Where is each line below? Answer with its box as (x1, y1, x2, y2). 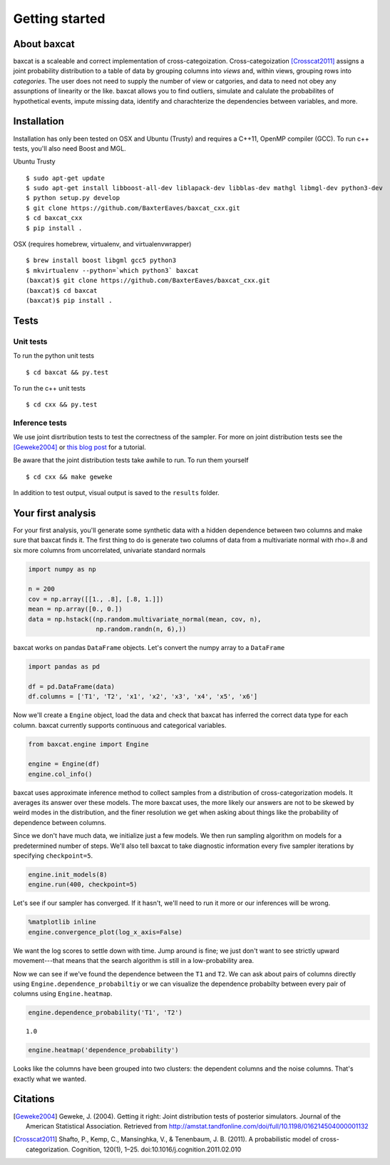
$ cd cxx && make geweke (26, 472, 113, 481)
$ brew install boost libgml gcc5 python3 (26, 256, 177, 264)
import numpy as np (28, 565, 96, 573)
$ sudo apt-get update (26, 174, 106, 182)
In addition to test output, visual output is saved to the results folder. (13, 489, 220, 497)
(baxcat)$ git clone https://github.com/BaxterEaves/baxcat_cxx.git (26, 276, 270, 285)
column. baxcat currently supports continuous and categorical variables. (13, 721, 227, 729)
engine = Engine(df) (28, 760, 100, 768)
